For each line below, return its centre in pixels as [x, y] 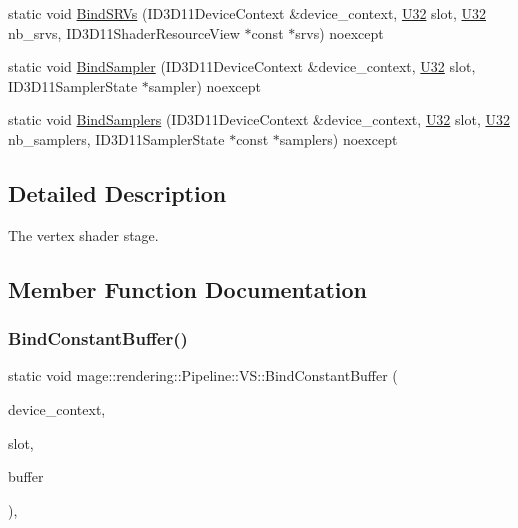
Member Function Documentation [188, 288]
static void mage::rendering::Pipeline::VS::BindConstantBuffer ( [203, 375]
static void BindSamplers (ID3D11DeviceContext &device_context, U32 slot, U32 [259, 119]
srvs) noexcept [339, 32]
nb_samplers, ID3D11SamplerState [116, 138]
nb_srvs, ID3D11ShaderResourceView [124, 32]
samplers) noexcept [338, 138]
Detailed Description [117, 192]
